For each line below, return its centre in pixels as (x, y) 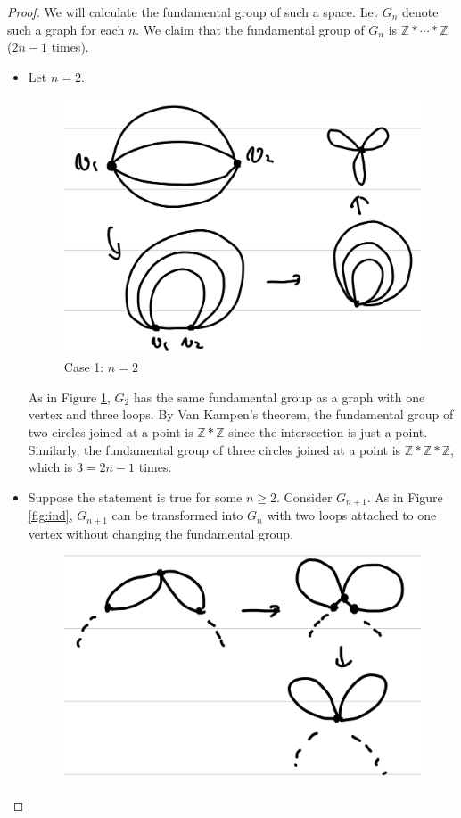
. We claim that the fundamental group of (250, 29)
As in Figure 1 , (69, 397)
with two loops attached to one (352, 515)
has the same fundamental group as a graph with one (279, 397)
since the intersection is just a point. (328, 432)
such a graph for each (66, 29)
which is (50, 467)
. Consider (305, 496)
